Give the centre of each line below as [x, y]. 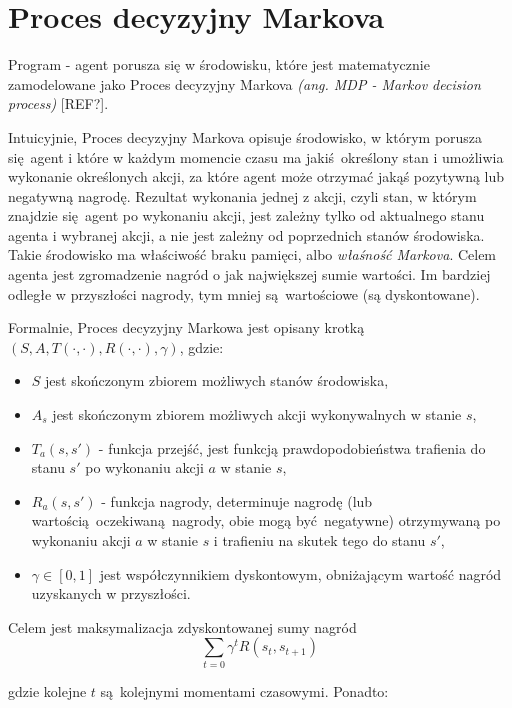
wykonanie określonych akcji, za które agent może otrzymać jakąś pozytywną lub [256, 176]
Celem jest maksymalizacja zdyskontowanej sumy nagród [182, 626]
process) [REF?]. [58, 103]
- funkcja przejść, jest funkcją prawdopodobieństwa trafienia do [292, 447]
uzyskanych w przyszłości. [111, 593]
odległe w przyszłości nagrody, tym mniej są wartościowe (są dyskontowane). [244, 293]
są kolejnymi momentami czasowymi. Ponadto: [244, 690]
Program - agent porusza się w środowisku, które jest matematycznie [219, 64]
